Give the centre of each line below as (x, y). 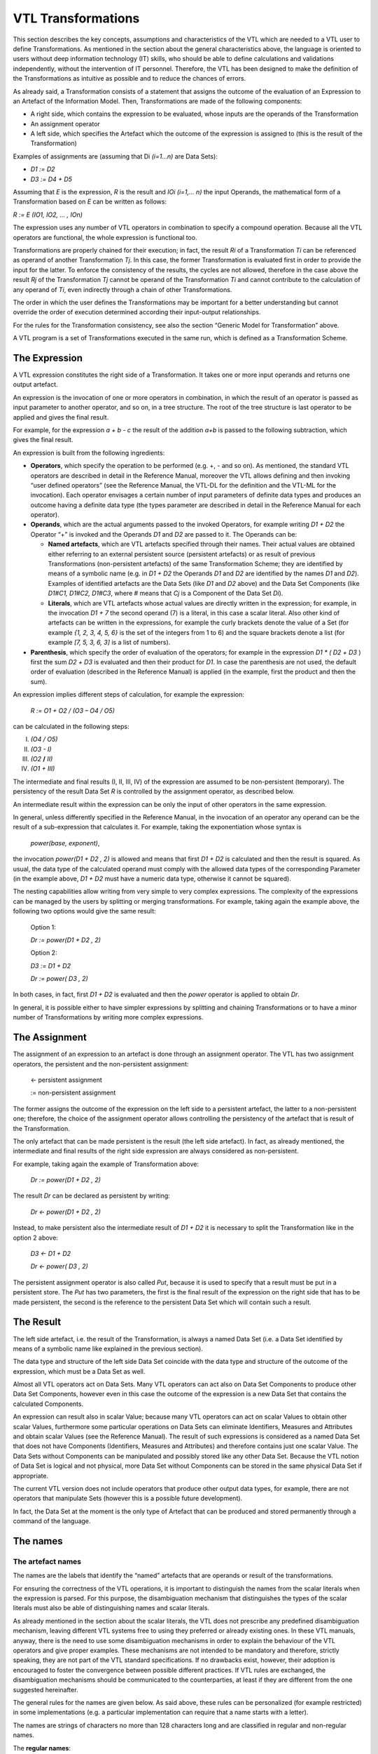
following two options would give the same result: (85, 911)
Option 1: (43, 927)
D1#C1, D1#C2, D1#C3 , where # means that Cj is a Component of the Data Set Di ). (166, 594)
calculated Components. (48, 1404)
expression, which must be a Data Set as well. (79, 1371)
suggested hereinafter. (45, 1689)
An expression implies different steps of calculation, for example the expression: (128, 695)
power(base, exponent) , (65, 843)
